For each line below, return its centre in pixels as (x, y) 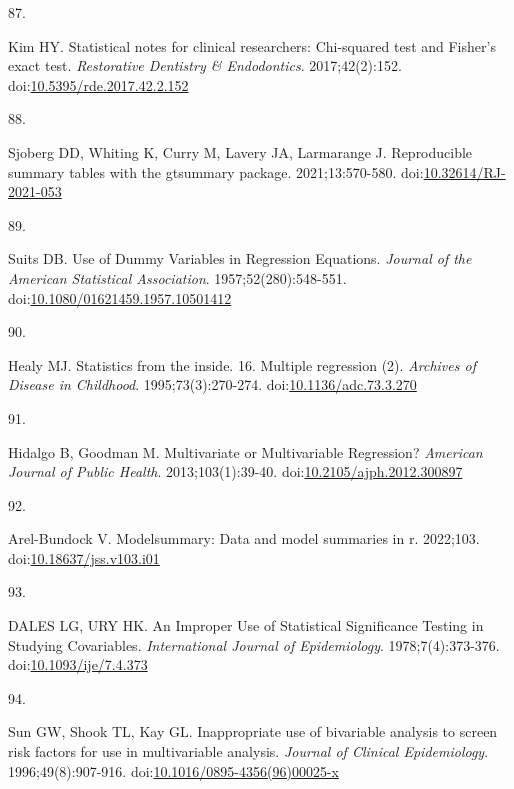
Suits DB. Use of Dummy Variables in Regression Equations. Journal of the (240, 258)
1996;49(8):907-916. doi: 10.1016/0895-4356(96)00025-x (173, 770)
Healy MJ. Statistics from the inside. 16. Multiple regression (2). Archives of (242, 364)
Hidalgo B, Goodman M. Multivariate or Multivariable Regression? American (245, 451)
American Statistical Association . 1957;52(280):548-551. (177, 277)
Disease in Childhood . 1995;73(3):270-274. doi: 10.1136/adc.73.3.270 (212, 384)
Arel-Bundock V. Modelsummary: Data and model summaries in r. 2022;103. (244, 538)
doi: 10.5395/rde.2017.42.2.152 (98, 84)
